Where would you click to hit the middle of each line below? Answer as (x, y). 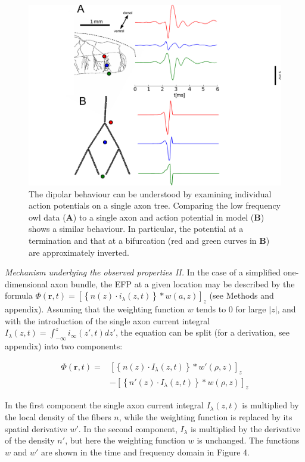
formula (19, 295)
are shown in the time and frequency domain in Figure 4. (145, 452)
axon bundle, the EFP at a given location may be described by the (173, 283)
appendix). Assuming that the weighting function (95, 309)
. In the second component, (128, 428)
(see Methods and (242, 295)
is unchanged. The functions (248, 440)
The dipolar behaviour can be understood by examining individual (150, 193)
